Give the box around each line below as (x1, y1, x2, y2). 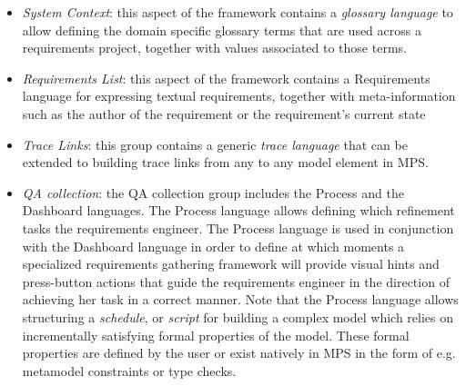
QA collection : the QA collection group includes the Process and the (22, 183, 404, 202)
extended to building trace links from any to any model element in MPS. (22, 153, 429, 172)
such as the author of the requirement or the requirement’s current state (22, 104, 426, 123)
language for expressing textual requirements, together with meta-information (22, 86, 456, 105)
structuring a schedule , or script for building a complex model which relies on (22, 307, 454, 326)
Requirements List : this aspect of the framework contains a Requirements (22, 68, 431, 87)
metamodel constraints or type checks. (22, 361, 237, 380)
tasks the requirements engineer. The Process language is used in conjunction (22, 218, 454, 237)
